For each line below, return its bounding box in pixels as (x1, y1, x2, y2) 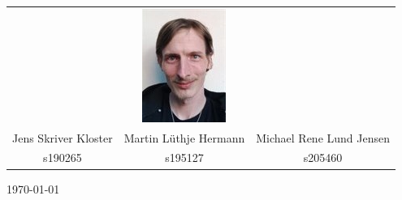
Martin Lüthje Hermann (123, 129, 245, 146)
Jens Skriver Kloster (12, 129, 113, 146)
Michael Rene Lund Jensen (256, 129, 390, 146)
